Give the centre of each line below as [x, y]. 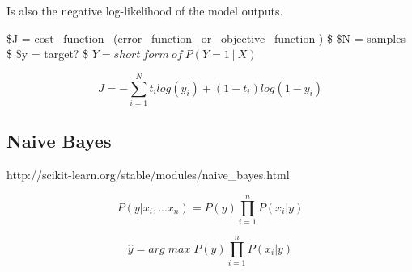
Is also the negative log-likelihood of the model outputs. [145, 10]
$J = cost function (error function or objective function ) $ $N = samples [206, 38]
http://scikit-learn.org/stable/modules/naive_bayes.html [148, 175]
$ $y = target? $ [48, 54]
